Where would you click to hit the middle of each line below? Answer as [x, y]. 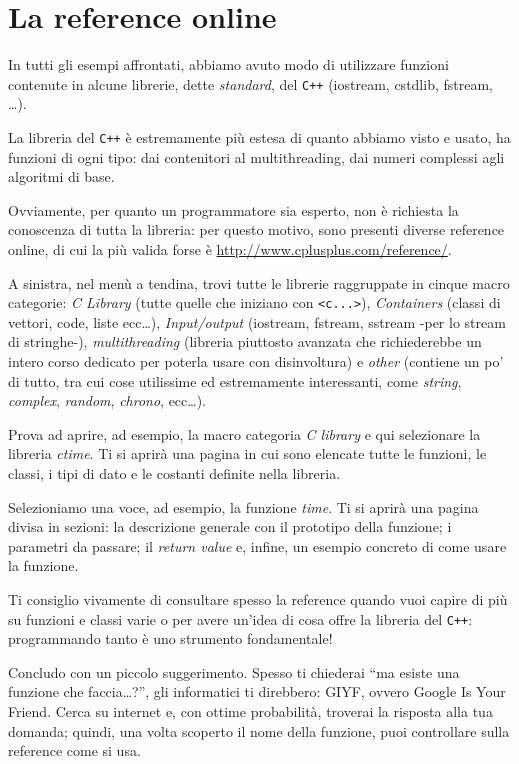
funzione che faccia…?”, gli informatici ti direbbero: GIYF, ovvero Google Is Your [257, 691]
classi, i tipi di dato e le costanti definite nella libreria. [174, 473]
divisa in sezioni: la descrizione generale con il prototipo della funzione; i [230, 526]
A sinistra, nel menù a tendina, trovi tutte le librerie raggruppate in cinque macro [259, 282]
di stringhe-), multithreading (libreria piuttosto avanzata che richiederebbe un [245, 341]
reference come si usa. [74, 750]
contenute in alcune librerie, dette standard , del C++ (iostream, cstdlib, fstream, [250, 83]
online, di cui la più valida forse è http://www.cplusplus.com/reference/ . [230, 249]
